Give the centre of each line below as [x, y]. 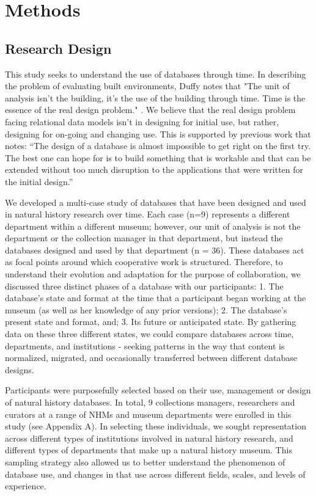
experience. [26, 486]
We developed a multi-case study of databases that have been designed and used [156, 202]
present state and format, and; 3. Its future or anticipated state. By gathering [151, 322]
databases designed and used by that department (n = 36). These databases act [155, 250]
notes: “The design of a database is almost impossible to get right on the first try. [158, 146]
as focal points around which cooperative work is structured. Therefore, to [144, 262]
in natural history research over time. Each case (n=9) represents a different [148, 214]
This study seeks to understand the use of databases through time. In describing [156, 74]
